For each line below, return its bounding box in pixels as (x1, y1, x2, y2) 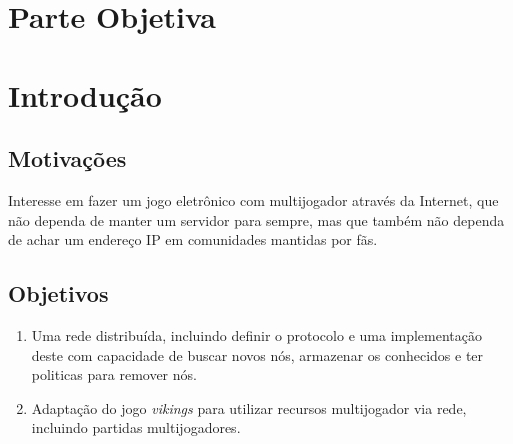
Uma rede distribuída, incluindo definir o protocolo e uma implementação (31, 324, 483, 345)
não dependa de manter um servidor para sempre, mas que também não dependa (8, 209, 505, 230)
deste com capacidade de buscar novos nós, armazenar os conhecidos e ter (31, 344, 484, 365)
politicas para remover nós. (31, 364, 197, 385)
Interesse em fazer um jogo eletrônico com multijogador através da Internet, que (8, 189, 499, 210)
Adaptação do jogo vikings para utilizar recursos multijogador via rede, (31, 397, 467, 418)
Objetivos (8, 278, 109, 309)
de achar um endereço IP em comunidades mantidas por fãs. (8, 229, 378, 250)
